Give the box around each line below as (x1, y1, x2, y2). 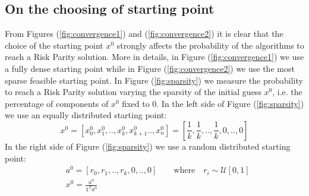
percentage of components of (5, 97, 109, 109)
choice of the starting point (5, 39, 103, 51)
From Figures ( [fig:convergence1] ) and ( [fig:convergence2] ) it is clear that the (5, 27, 283, 40)
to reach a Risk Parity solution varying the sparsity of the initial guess (5, 86, 261, 98)
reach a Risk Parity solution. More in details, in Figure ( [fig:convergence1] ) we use (5, 50, 304, 63)
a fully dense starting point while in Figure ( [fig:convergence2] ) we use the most (5, 62, 295, 74)
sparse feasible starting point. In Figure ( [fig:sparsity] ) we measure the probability (5, 74, 303, 86)
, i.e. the (272, 86, 302, 98)
